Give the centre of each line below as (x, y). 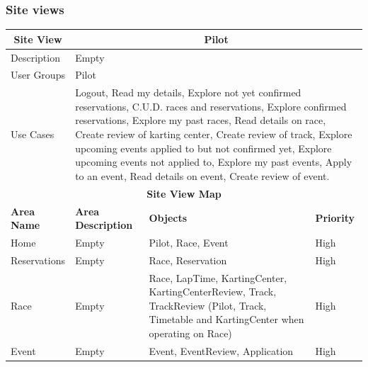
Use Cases (33, 134)
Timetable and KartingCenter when (226, 319)
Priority (335, 218)
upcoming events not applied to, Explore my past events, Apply (214, 162)
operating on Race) (190, 333)
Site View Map (184, 193)
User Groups (38, 75)
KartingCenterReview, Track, (213, 292)
